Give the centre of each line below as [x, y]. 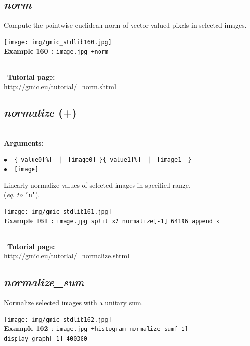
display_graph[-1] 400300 [46, 339]
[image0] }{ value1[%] [105, 160]
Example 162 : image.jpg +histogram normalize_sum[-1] [96, 328]
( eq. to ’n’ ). [22, 194]
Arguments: [24, 142]
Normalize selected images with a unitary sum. [74, 302]
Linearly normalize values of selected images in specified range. [97, 185]
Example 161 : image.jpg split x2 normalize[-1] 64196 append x [112, 220]
